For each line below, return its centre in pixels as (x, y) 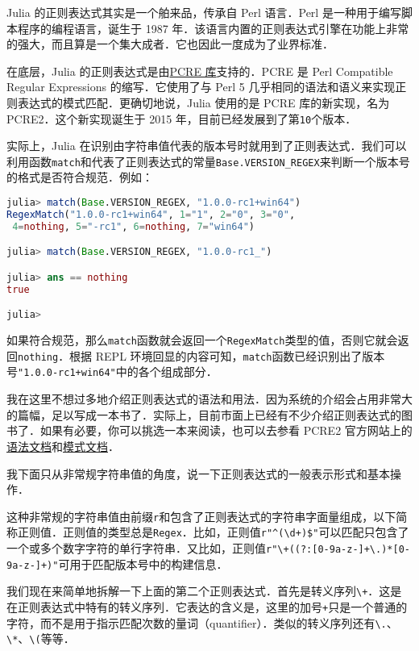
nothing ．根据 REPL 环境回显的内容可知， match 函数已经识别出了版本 (201, 355)
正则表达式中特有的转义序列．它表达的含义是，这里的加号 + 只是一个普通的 (212, 606)
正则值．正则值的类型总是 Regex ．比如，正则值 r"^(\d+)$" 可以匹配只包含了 (213, 532)
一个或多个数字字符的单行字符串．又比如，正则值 (136, 548)
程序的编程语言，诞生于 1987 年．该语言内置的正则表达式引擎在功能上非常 (213, 28)
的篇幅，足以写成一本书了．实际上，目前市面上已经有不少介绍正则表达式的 (204, 414)
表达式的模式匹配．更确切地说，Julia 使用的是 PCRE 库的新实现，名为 (203, 102)
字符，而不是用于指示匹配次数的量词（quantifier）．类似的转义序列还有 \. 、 (202, 622)
